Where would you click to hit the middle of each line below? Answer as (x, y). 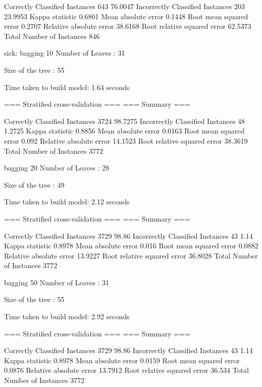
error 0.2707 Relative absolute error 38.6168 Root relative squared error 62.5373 (128, 26)
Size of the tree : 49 (34, 184)
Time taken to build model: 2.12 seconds (67, 202)
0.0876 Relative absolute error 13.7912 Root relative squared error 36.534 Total (127, 370)
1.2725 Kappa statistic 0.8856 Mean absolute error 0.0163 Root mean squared (124, 131)
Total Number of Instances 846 (52, 36)
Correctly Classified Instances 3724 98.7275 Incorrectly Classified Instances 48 (125, 121)
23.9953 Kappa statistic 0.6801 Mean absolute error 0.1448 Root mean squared (126, 16)
